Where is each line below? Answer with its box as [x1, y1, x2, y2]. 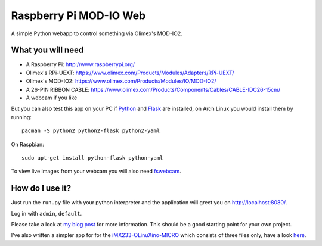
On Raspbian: [11, 141, 44, 148]
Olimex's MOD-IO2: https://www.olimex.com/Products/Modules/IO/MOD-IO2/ [26, 77, 217, 85]
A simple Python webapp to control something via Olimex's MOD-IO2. [11, 30, 182, 37]
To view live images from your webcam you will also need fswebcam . [11, 167, 181, 175]
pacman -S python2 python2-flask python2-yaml [21, 127, 160, 134]
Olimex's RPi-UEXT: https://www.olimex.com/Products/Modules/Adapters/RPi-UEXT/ [26, 69, 235, 76]
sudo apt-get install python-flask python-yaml [21, 154, 163, 161]
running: [11, 113, 32, 120]
